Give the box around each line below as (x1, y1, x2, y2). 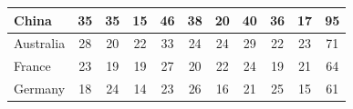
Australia (14, 34, 66, 53)
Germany (14, 79, 66, 98)
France (14, 56, 51, 75)
